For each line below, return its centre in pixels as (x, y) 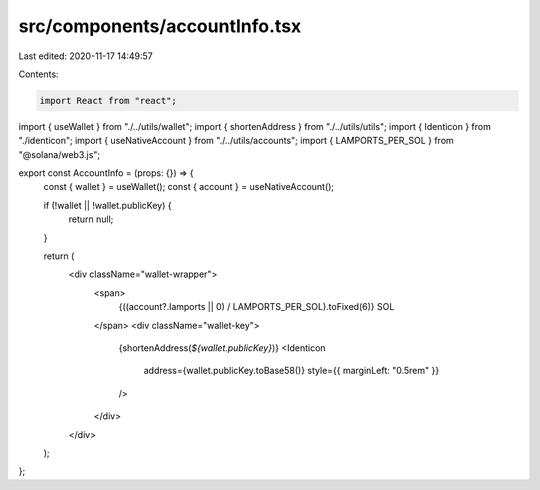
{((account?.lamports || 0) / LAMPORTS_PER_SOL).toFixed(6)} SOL (256, 307)
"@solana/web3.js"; (59, 154)
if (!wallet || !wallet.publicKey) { (107, 205)
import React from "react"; (108, 100)
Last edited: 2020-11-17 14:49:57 (86, 56)
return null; (91, 219)
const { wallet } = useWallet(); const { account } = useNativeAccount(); (189, 187)
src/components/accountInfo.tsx (160, 26)
